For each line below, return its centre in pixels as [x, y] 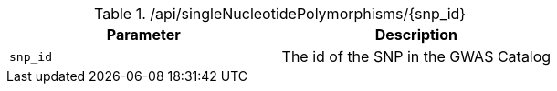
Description [416, 35]
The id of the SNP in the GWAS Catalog [416, 56]
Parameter [143, 35]
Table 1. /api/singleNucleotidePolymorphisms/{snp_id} [280, 14]
